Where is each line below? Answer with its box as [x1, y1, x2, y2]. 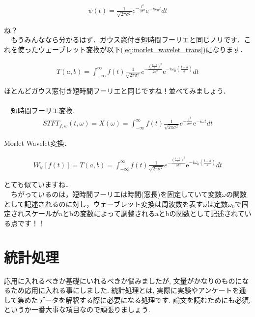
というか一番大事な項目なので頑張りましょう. [4, 304, 150, 315]
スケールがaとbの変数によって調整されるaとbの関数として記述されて [24, 208, 245, 219]
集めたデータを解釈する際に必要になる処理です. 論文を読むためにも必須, [17, 294, 251, 305]
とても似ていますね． [4, 179, 72, 190]
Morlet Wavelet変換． [4, 137, 71, 148]
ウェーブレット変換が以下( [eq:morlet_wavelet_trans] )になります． [38, 44, 247, 54]
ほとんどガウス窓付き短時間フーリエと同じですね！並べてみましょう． [4, 86, 230, 96]
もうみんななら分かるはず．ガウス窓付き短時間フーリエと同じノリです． [10, 34, 244, 45]
